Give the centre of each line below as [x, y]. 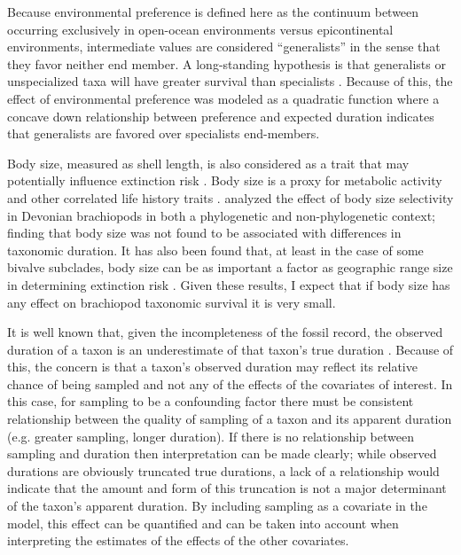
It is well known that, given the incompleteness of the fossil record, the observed [225, 332]
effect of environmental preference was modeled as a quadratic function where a [223, 98]
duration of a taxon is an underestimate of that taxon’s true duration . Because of [230, 349]
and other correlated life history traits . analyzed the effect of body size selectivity [230, 197]
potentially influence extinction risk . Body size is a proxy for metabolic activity [225, 180]
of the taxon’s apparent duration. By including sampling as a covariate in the [217, 506]
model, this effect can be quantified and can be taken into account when [203, 523]
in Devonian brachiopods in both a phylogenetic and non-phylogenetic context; [221, 215]
